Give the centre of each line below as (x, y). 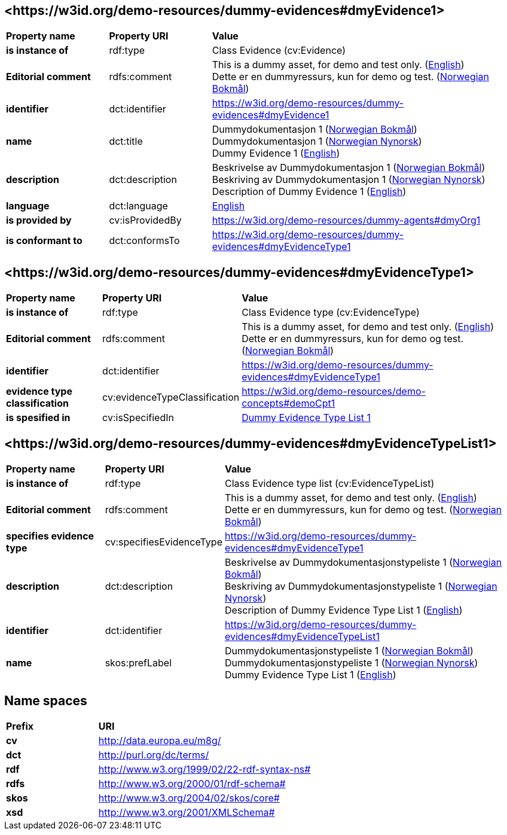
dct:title (126, 141)
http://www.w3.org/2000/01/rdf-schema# (192, 783)
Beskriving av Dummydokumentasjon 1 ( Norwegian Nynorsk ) (349, 180)
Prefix (20, 726)
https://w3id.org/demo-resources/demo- (334, 391)
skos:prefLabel (138, 663)
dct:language (138, 206)
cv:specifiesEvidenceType (164, 542)
